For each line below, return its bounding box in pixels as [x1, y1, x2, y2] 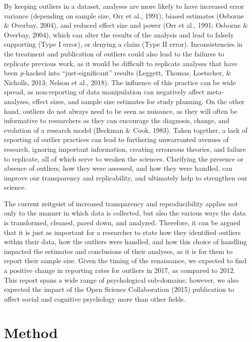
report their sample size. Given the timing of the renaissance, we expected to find [4, 255, 247, 266]
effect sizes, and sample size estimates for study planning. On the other [32, 96, 245, 106]
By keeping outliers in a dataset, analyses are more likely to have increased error [4, 1, 244, 11]
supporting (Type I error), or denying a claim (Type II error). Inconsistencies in [4, 39, 243, 49]
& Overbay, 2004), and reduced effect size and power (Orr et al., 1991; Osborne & [4, 20, 249, 30]
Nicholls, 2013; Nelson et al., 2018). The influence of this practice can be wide [4, 77, 236, 87]
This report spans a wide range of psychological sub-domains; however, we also [4, 274, 239, 285]
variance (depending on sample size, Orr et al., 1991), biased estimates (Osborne [4, 10, 244, 20]
